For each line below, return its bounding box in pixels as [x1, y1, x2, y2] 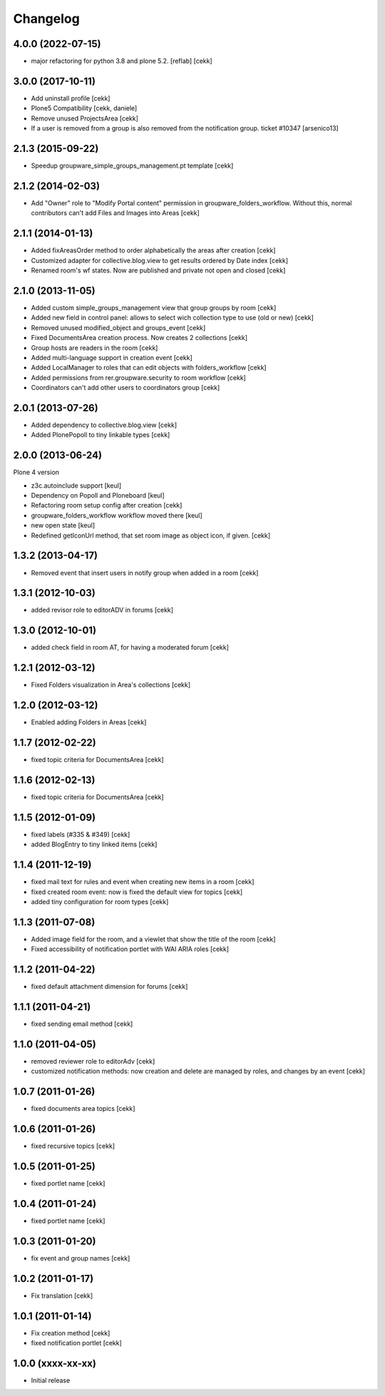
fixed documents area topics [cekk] [31, 1104, 135, 1113]
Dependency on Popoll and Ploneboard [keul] [31, 491, 165, 500]
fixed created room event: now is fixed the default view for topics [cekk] [31, 888, 243, 896]
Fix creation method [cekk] [31, 1328, 111, 1337]
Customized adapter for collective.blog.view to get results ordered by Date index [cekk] [31, 256, 289, 265]
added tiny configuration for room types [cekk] [31, 897, 169, 905]
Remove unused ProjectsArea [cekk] [31, 114, 139, 123]
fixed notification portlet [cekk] [31, 1339, 123, 1348]
